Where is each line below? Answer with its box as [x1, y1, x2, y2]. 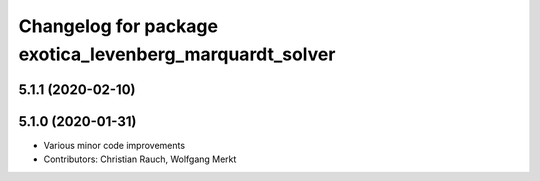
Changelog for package [18, 15, 219, 37]
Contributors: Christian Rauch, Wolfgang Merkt [43, 153, 237, 165]
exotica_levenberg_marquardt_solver [18, 43, 336, 65]
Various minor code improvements [43, 139, 185, 151]
